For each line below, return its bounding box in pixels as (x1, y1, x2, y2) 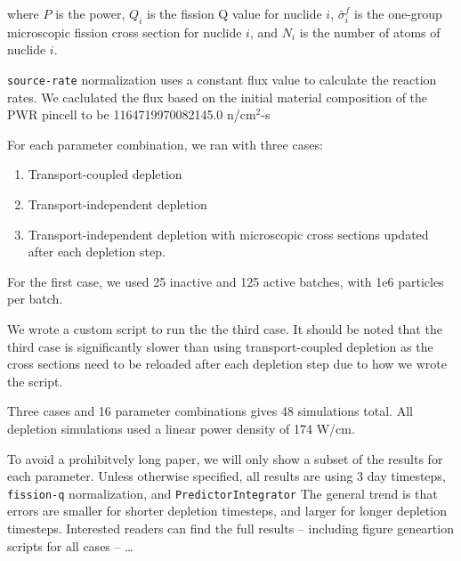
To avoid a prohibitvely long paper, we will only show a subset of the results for (7, 449, 443, 467)
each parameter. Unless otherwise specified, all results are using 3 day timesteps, (7, 467, 446, 485)
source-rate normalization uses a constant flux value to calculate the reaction (7, 69, 437, 88)
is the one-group (353, 4, 442, 22)
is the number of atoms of (299, 22, 441, 41)
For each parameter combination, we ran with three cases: (7, 134, 323, 153)
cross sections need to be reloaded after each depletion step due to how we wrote (7, 354, 447, 373)
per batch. (7, 289, 63, 308)
